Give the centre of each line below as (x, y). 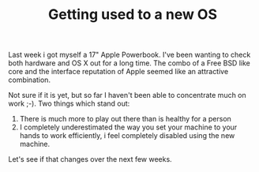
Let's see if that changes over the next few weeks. (90, 159)
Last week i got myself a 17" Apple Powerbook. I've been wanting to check (129, 55)
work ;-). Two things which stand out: (69, 103)
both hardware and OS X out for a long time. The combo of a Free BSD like (129, 63)
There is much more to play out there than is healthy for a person (125, 119)
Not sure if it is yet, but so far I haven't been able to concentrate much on (127, 95)
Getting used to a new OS (133, 15)
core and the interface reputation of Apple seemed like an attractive (118, 72)
